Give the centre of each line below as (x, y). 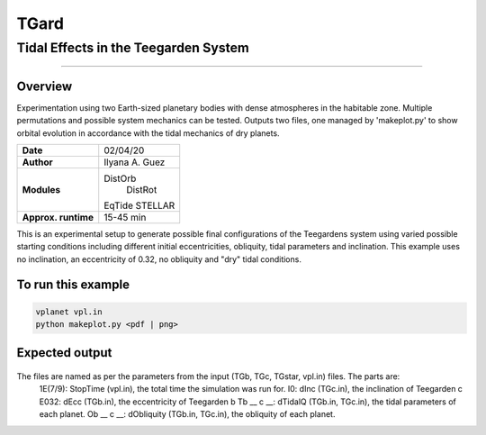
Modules (41, 189)
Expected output (64, 353)
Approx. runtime (58, 217)
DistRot (142, 189)
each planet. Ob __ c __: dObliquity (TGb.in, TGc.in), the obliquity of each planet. (187, 414)
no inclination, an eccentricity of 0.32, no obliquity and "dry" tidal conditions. (159, 259)
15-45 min (125, 217)
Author (37, 162)
